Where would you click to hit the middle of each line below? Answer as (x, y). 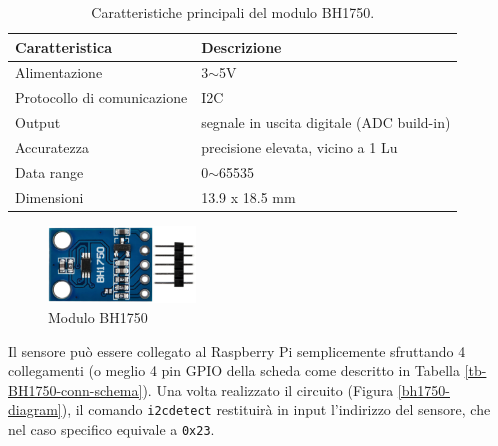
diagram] (35, 409)
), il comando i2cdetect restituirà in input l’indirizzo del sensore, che (276, 409)
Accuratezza (52, 146)
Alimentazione (59, 72)
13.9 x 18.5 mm (248, 196)
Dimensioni (49, 196)
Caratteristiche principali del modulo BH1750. (233, 12)
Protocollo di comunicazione (101, 97)
